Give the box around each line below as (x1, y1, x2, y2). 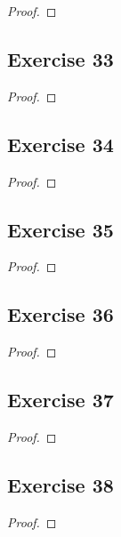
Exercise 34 (7, 130, 114, 157)
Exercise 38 (7, 470, 114, 498)
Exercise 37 (7, 386, 114, 413)
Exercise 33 (7, 44, 114, 72)
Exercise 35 (7, 215, 114, 243)
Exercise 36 (7, 301, 114, 328)
